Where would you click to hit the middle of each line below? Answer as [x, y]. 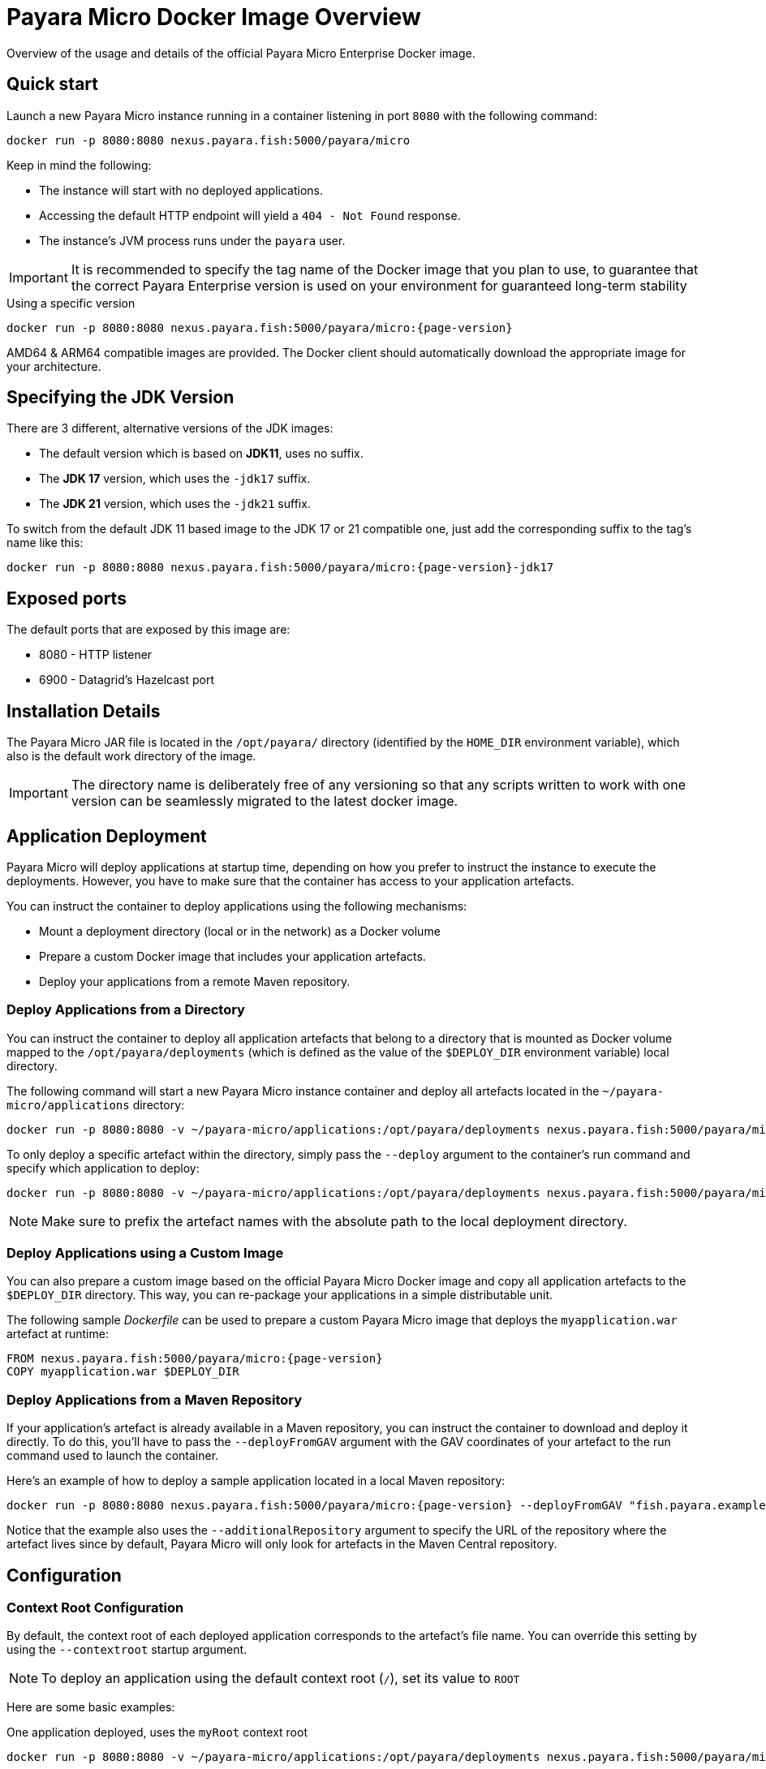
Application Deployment [107, 836]
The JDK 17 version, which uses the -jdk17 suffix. [175, 479]
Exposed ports [67, 598]
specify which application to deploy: [103, 1168]
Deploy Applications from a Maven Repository [155, 1399]
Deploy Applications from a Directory [126, 1010]
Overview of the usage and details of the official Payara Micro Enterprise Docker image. [241, 53]
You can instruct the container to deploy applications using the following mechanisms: [237, 906]
